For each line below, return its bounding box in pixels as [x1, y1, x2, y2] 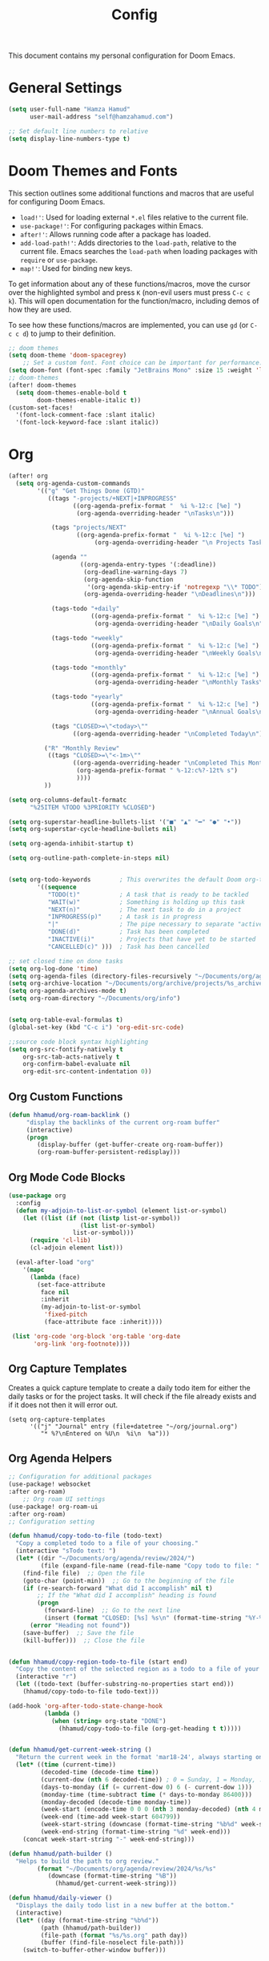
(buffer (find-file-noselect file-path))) [40, 1939, 184, 1947]
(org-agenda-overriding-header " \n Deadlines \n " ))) [83, 591, 256, 599]
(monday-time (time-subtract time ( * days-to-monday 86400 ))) [40, 1790, 252, 1798]
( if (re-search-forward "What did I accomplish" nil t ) [22, 1584, 214, 1592]
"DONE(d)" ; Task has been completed [47, 928, 210, 936]
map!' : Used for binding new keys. [19, 263, 133, 273]
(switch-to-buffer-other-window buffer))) [22, 1946, 167, 1955]
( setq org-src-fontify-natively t [8, 1045, 124, 1053]
